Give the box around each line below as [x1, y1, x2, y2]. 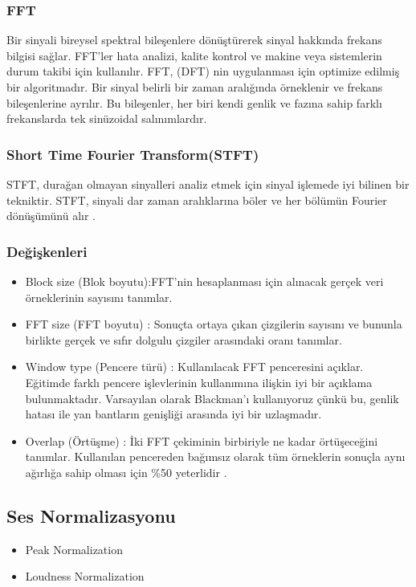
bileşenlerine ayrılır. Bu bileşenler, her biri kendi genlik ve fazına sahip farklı [6, 94, 382, 111]
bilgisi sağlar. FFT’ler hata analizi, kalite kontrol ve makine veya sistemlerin [6, 47, 382, 63]
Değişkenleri [6, 241, 88, 261]
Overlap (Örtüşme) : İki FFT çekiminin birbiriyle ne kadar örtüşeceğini [25, 432, 378, 449]
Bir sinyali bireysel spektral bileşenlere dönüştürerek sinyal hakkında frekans [6, 31, 382, 48]
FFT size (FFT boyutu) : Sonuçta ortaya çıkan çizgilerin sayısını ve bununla [25, 316, 402, 332]
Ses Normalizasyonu [6, 503, 176, 528]
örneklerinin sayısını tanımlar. [25, 288, 173, 305]
